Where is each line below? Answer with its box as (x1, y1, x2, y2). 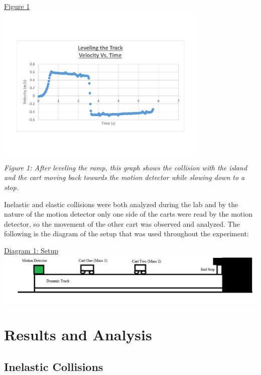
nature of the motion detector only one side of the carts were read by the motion (4, 209, 252, 219)
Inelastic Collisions (4, 358, 103, 374)
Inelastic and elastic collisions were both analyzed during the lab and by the (4, 199, 238, 209)
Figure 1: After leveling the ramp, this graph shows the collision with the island (4, 162, 247, 172)
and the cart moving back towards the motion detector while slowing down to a (4, 172, 245, 182)
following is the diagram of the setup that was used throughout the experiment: (4, 228, 249, 239)
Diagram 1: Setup (4, 245, 58, 255)
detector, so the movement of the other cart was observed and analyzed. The (4, 218, 240, 229)
